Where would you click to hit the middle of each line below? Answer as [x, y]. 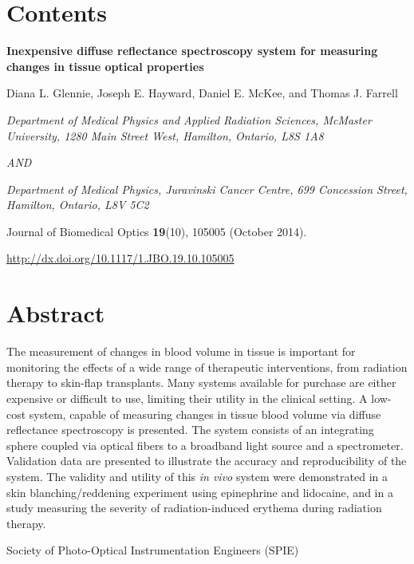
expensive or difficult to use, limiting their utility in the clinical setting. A [187, 398]
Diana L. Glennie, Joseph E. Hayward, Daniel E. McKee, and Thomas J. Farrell [202, 93]
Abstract [56, 313]
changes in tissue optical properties [105, 66]
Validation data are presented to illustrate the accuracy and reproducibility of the [207, 461]
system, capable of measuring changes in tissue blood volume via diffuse [205, 414]
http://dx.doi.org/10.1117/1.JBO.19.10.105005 [120, 258]
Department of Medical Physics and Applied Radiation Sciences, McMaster [189, 119]
